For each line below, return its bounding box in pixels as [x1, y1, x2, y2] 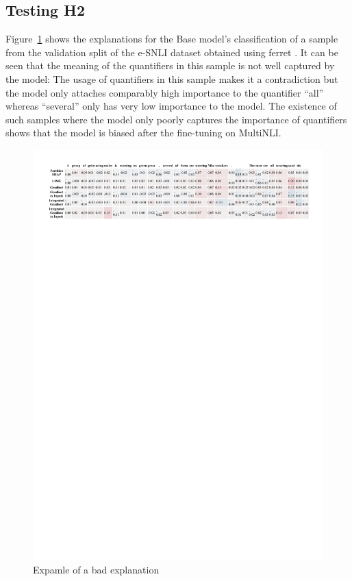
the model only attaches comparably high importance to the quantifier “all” [5, 85, 324, 99]
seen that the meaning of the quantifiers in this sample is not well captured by [5, 58, 335, 73]
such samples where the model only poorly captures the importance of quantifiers [5, 112, 347, 126]
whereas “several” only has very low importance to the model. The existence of [5, 99, 337, 113]
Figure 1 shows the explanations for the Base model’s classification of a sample [5, 32, 338, 46]
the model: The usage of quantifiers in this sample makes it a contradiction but [5, 71, 338, 86]
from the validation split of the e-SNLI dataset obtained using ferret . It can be [5, 45, 338, 59]
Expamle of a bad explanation [33, 563, 160, 577]
